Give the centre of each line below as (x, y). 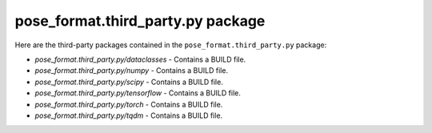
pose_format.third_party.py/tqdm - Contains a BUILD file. (129, 115)
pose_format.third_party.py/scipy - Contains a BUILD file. (129, 82)
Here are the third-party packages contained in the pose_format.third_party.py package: (171, 45)
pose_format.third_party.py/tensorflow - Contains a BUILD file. (138, 93)
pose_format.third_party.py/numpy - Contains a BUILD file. (131, 71)
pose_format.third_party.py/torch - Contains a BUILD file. (129, 104)
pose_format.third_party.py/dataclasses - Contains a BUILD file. (140, 59)
